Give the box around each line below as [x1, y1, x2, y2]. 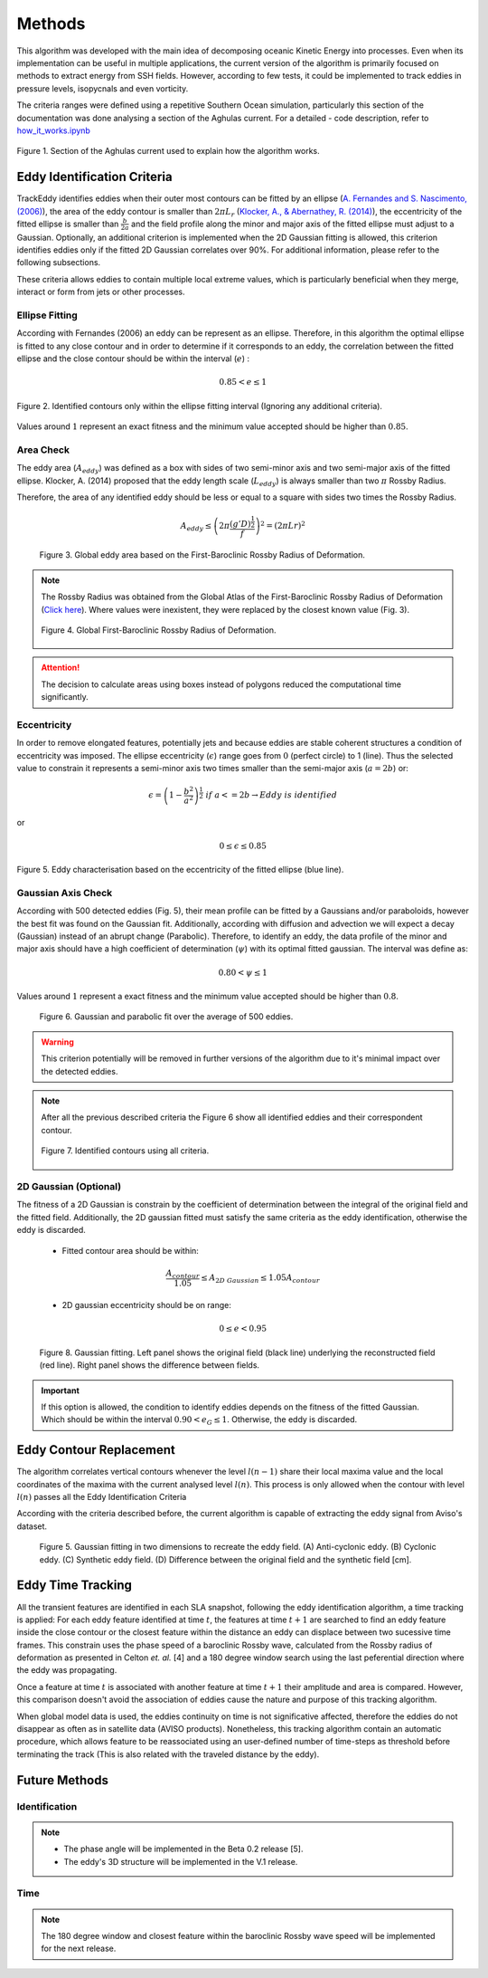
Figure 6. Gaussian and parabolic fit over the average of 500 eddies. [39, 1011, 294, 1022]
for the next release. [41, 1943, 117, 1954]
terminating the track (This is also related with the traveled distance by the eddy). [16, 1748, 320, 1760]
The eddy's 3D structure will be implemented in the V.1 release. [63, 1856, 298, 1867]
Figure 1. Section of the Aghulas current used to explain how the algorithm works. [16, 146, 320, 157]
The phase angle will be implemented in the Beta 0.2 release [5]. [63, 1843, 304, 1855]
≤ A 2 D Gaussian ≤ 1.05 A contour [200, 1273, 320, 1285]
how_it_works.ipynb [16, 125, 90, 136]
